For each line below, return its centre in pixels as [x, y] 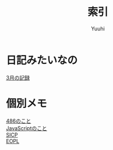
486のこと [19, 121]
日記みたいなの [42, 60]
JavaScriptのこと [27, 128]
